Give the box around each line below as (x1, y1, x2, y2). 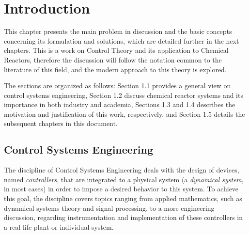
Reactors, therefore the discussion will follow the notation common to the (4, 54, 222, 64)
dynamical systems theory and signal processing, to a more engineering (4, 203, 215, 213)
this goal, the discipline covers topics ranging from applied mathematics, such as (4, 193, 242, 204)
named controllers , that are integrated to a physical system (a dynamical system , (4, 174, 244, 184)
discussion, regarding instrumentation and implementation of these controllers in (4, 212, 243, 222)
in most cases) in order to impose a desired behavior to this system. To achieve (4, 184, 239, 194)
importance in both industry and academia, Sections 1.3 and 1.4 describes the (4, 99, 235, 110)
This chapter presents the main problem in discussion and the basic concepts (4, 26, 232, 36)
